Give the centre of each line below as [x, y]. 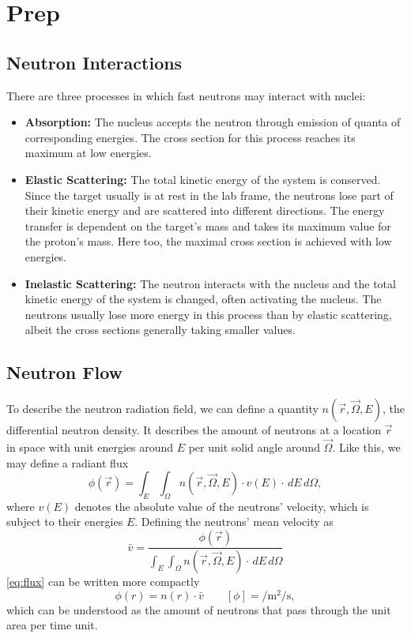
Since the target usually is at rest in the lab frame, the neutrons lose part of [209, 195]
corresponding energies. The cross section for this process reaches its [190, 137]
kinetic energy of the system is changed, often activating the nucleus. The [203, 299]
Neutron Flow [65, 372]
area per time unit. [52, 625]
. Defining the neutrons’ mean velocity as [234, 522]
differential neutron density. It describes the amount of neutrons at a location [194, 430]
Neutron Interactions [94, 62]
